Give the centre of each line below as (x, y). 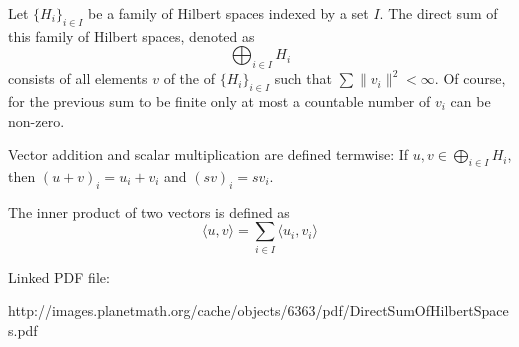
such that (303, 78)
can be (470, 100)
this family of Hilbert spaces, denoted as (131, 35)
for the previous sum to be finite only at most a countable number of (219, 100)
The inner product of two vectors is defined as (149, 211)
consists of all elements (78, 78)
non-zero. (36, 120)
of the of (189, 78)
